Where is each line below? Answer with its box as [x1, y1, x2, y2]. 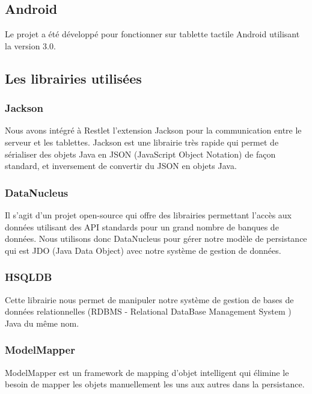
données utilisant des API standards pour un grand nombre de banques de [5, 220, 279, 233]
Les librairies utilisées [5, 69, 142, 87]
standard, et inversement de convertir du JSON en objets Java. [5, 159, 237, 172]
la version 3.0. [5, 39, 56, 52]
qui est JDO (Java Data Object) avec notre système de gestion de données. [5, 244, 281, 256]
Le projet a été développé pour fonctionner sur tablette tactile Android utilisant [5, 28, 300, 40]
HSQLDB [5, 269, 52, 285]
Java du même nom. [5, 316, 79, 329]
